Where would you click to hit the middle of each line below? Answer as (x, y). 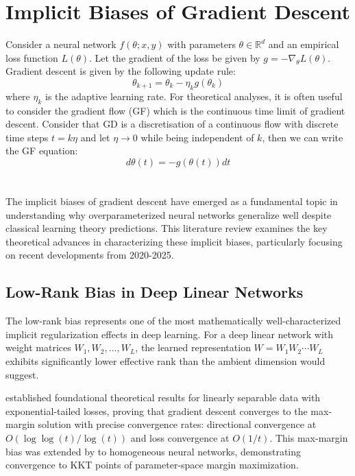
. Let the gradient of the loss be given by (175, 57)
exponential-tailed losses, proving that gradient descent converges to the (157, 410)
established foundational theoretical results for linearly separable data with (163, 397)
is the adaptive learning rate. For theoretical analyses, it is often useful (194, 96)
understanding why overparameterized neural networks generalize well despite (169, 214)
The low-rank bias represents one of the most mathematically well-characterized (173, 321)
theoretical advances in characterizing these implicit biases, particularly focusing (174, 241)
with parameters (201, 44)
